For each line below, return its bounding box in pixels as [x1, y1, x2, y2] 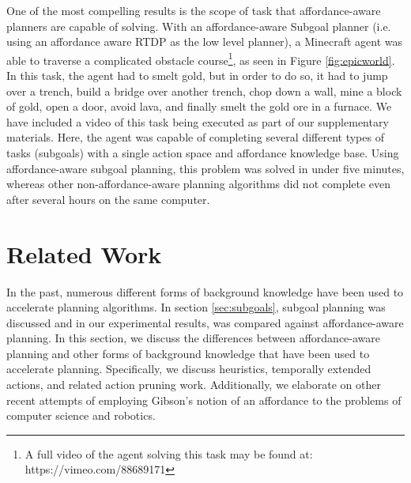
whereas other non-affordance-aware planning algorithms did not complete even [6, 175, 391, 192]
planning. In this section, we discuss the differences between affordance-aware [6, 330, 381, 346]
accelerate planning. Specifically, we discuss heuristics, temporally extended [6, 360, 371, 377]
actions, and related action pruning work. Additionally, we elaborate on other [6, 376, 381, 393]
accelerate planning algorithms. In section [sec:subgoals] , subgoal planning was [6, 299, 386, 315]
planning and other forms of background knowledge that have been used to [6, 345, 370, 361]
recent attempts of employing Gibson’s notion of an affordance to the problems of [6, 391, 402, 408]
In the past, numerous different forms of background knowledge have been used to [6, 283, 404, 300]
